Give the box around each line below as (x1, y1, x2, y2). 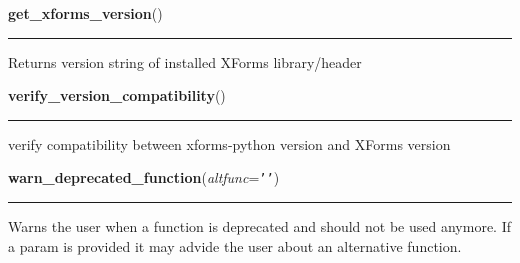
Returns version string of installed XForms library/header (8, 51, 362, 72)
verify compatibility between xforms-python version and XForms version (8, 133, 451, 154)
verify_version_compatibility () (8, 85, 226, 106)
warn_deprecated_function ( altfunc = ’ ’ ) (8, 167, 280, 188)
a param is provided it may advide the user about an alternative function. (8, 235, 462, 256)
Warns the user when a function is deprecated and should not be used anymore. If (8, 216, 512, 237)
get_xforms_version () (8, 3, 163, 23)
